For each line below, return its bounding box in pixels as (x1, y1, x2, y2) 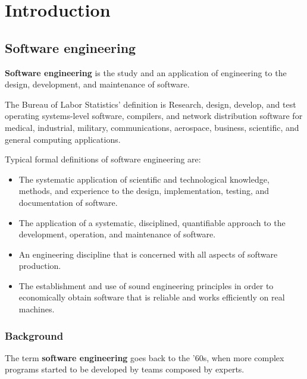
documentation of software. (18, 196, 118, 208)
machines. (18, 303, 55, 315)
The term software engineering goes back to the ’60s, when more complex (5, 351, 284, 364)
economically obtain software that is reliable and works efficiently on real (18, 291, 285, 303)
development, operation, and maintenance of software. (18, 228, 216, 240)
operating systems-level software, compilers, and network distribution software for (5, 109, 303, 122)
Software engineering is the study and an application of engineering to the (5, 66, 287, 79)
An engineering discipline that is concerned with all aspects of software (18, 248, 278, 260)
